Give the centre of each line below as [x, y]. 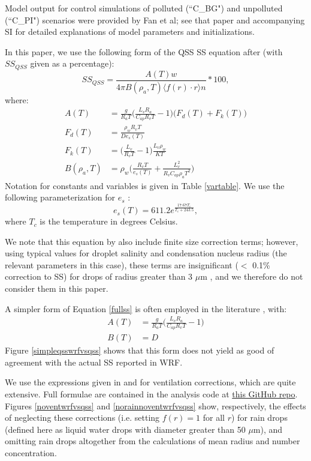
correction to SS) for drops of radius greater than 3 [99, 276]
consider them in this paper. [57, 288]
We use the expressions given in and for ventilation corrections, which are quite [150, 382]
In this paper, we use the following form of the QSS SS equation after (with [144, 51]
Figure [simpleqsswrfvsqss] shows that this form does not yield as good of [140, 350]
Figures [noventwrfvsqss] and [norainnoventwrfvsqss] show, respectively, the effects [155, 405]
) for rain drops [259, 417]
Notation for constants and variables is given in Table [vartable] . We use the [145, 185]
